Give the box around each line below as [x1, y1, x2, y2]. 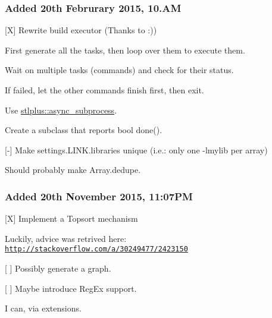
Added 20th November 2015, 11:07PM [5, 188, 193, 203]
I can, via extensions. [5, 302, 82, 314]
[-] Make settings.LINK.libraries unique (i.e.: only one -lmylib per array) [5, 143, 268, 156]
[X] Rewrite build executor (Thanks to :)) [5, 24, 157, 36]
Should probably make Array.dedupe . [5, 163, 141, 176]
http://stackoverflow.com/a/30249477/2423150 [5, 245, 188, 254]
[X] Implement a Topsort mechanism [5, 212, 138, 225]
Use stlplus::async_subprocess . [5, 103, 117, 116]
